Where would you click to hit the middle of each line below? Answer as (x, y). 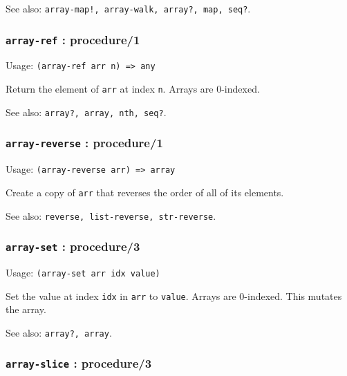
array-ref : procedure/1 (73, 39)
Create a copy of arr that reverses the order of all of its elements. (145, 192)
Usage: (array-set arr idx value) (83, 272)
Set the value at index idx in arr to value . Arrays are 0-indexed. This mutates (174, 295)
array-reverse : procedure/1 (84, 143)
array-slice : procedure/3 (79, 363)
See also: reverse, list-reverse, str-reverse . (111, 215)
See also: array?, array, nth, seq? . (86, 112)
